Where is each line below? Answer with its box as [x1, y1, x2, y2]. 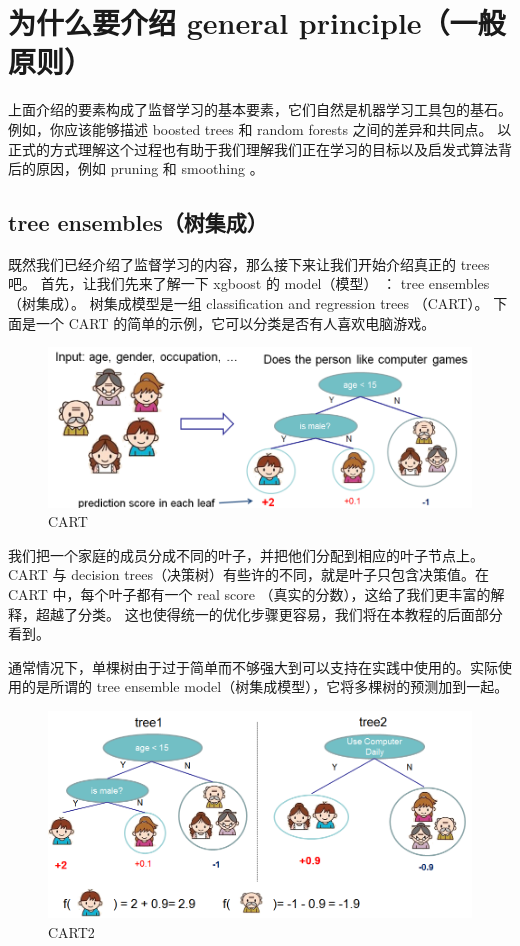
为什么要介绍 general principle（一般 [8, 2, 506, 43]
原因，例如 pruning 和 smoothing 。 [35, 158, 264, 179]
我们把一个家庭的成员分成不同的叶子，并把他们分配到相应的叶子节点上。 [8, 544, 484, 565]
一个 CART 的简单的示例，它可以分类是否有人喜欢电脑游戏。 [35, 312, 436, 333]
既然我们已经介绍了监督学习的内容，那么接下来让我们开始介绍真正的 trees [8, 253, 490, 274]
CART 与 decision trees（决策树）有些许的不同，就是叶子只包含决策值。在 [8, 564, 490, 585]
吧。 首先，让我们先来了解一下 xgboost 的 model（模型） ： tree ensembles [8, 273, 490, 294]
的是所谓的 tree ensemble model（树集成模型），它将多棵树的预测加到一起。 [21, 676, 509, 697]
